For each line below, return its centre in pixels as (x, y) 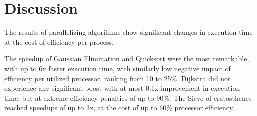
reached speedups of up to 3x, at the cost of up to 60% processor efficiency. (119, 108)
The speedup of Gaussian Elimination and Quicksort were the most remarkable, (127, 59)
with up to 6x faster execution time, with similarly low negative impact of (117, 68)
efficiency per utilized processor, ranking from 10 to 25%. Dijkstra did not (117, 78)
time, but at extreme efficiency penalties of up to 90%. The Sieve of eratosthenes (128, 98)
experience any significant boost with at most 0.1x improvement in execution (122, 88)
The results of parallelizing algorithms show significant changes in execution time (128, 32)
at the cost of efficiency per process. (59, 42)
